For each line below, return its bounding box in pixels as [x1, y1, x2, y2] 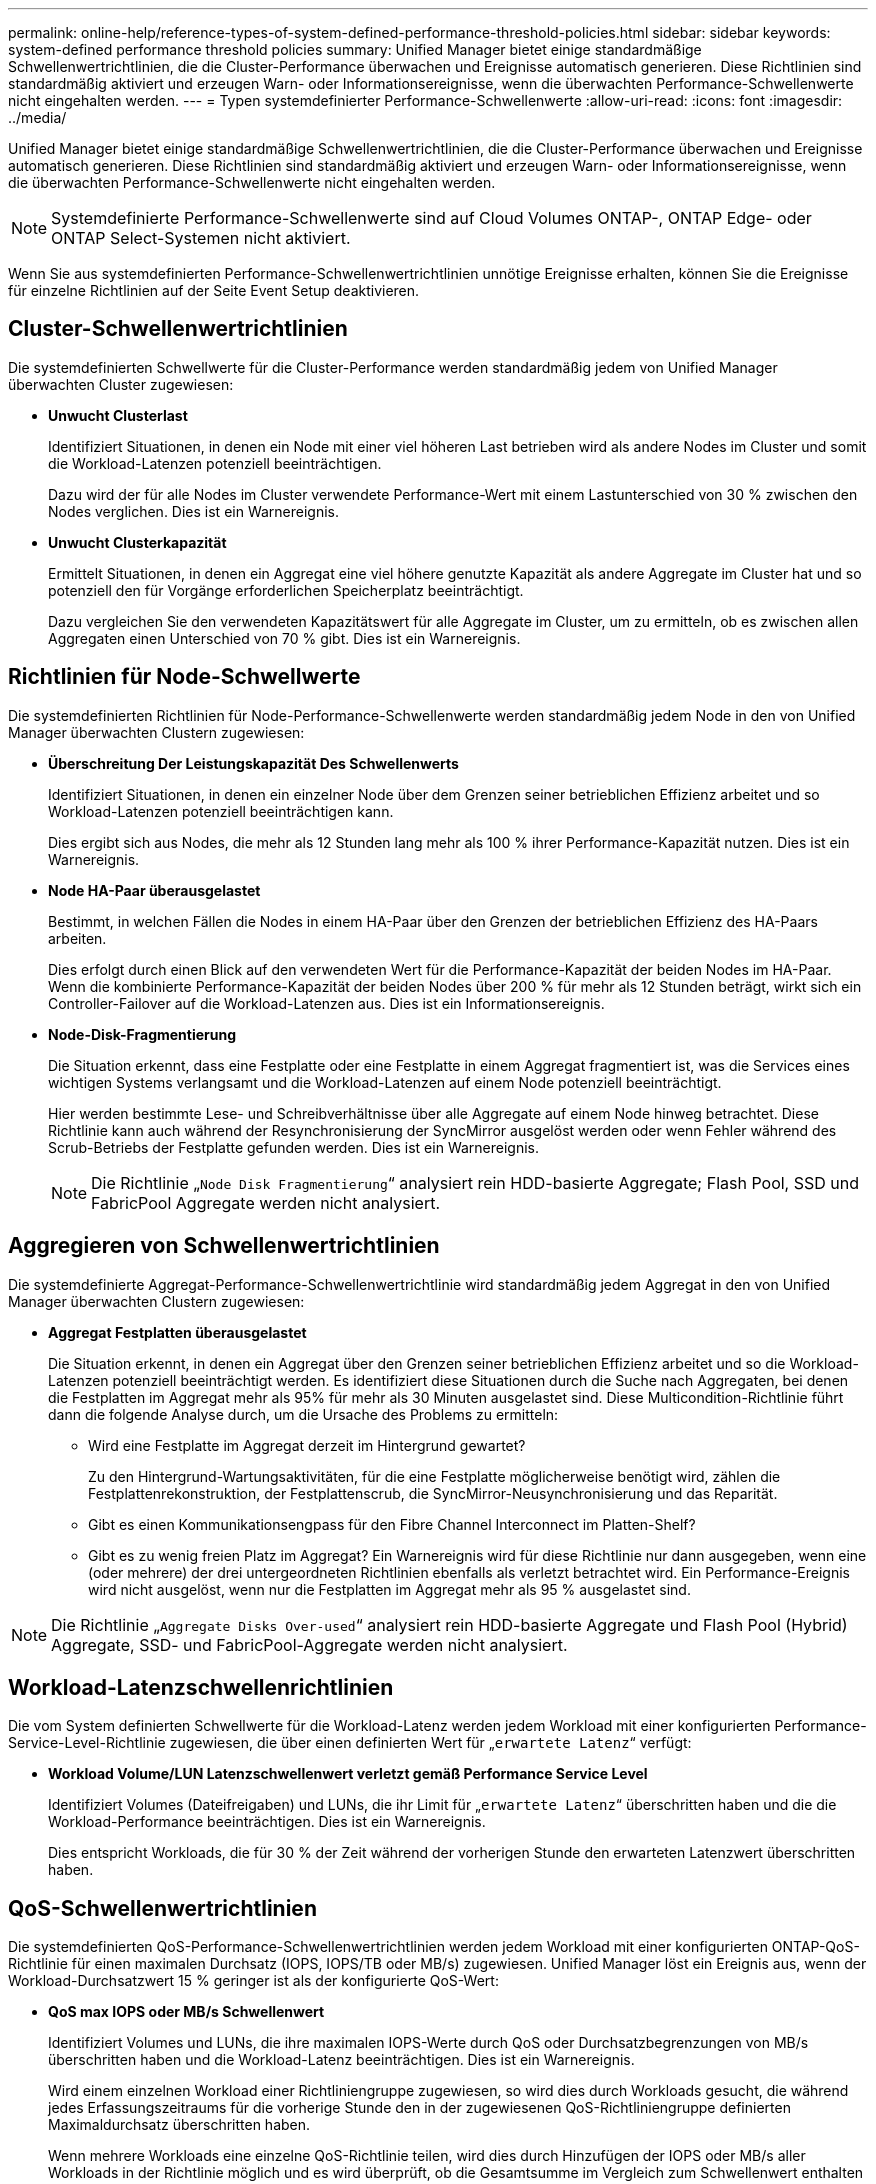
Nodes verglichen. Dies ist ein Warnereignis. [48, 502, 340, 520]
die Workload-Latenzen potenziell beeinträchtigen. [48, 454, 382, 472]
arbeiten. [48, 929, 107, 947]
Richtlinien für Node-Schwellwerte [8, 664, 361, 690]
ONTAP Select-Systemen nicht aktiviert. [51, 228, 351, 248]
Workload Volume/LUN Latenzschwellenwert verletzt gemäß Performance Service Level [48, 1765, 648, 1783]
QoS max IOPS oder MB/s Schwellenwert [48, 2003, 325, 2021]
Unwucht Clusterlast [48, 406, 188, 424]
